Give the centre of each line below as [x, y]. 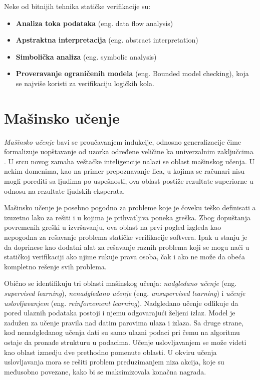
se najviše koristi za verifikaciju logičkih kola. [85, 83]
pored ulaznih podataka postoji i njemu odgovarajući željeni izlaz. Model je [120, 313]
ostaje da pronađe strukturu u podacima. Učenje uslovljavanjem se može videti [125, 342]
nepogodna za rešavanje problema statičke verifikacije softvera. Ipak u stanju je [126, 237]
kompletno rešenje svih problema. [55, 266]
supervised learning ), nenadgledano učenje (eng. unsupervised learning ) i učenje [125, 293]
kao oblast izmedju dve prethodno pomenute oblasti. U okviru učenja [110, 352]
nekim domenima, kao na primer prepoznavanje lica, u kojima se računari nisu [124, 171]
